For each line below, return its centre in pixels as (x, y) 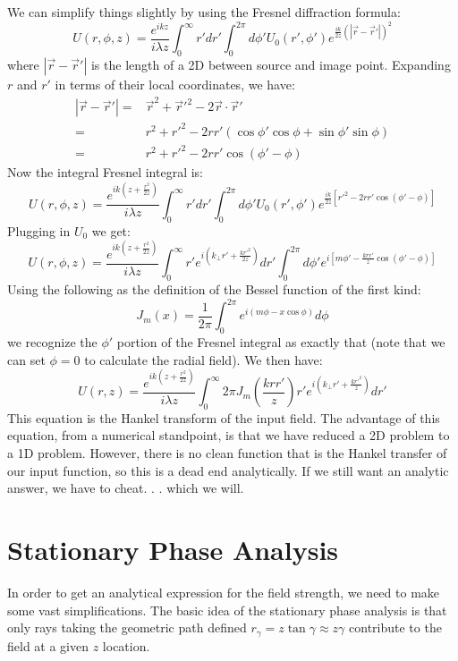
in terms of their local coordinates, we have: (175, 84)
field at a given (48, 645)
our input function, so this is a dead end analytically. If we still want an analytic (228, 470)
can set (26, 359)
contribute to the (395, 627)
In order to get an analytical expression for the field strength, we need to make (224, 592)
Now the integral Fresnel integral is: (106, 172)
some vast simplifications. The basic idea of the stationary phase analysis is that (227, 610)
